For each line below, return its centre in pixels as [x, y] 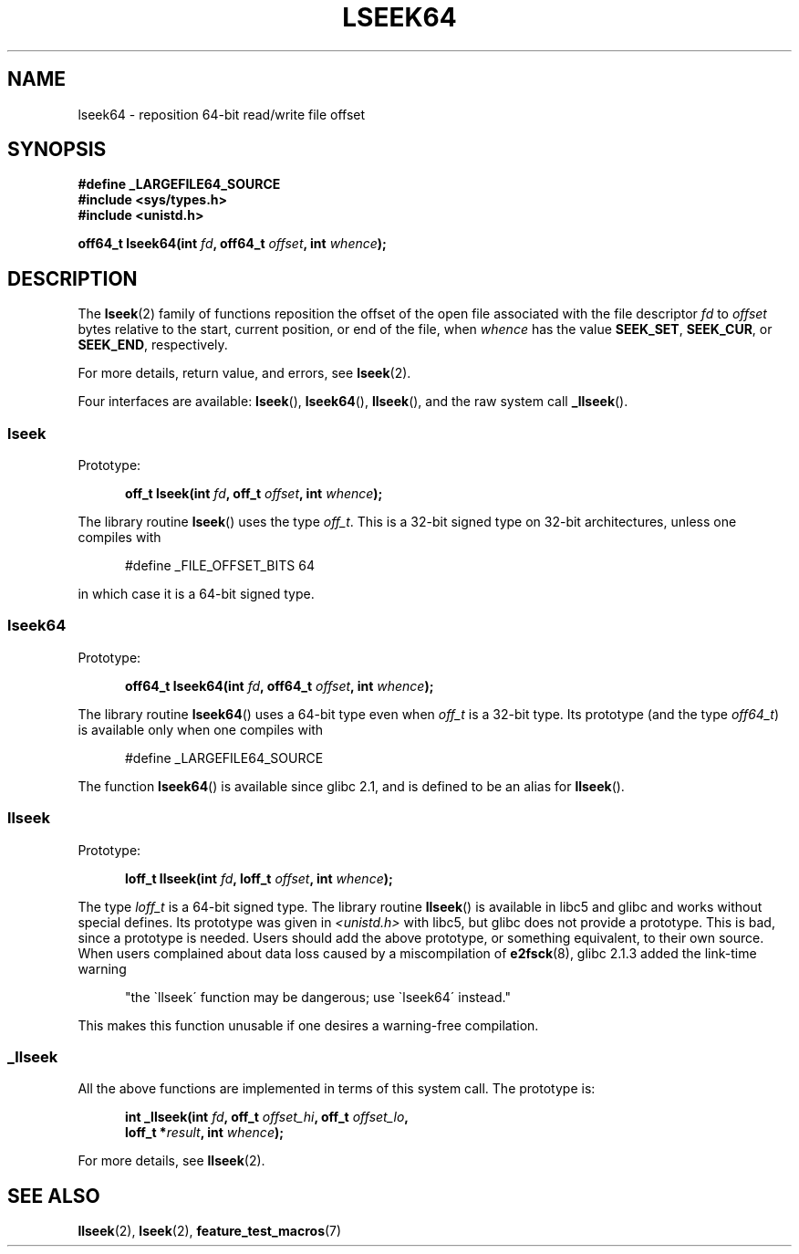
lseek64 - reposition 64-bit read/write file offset [222, 114]
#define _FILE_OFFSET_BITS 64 [220, 566]
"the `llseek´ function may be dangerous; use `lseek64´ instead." [318, 997]
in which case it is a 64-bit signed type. [196, 594]
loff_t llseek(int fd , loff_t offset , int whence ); [259, 878]
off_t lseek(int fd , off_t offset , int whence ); [254, 494]
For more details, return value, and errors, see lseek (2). [244, 373]
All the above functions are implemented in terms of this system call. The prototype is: [337, 1089]
